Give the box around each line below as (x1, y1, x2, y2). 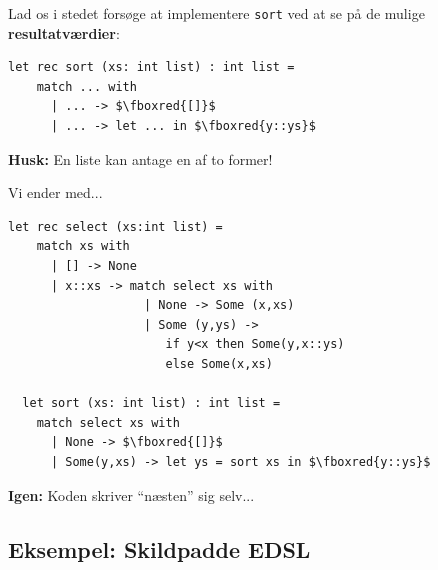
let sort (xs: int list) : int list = (22, 396, 281, 411)
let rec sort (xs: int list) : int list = (8, 60, 295, 75)
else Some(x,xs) (165, 356, 273, 371)
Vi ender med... (8, 182, 103, 203)
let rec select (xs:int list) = (8, 219, 223, 234)
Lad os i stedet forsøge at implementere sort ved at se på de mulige (8, 3, 425, 23)
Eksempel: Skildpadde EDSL (8, 533, 311, 564)
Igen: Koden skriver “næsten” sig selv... (8, 484, 255, 505)
